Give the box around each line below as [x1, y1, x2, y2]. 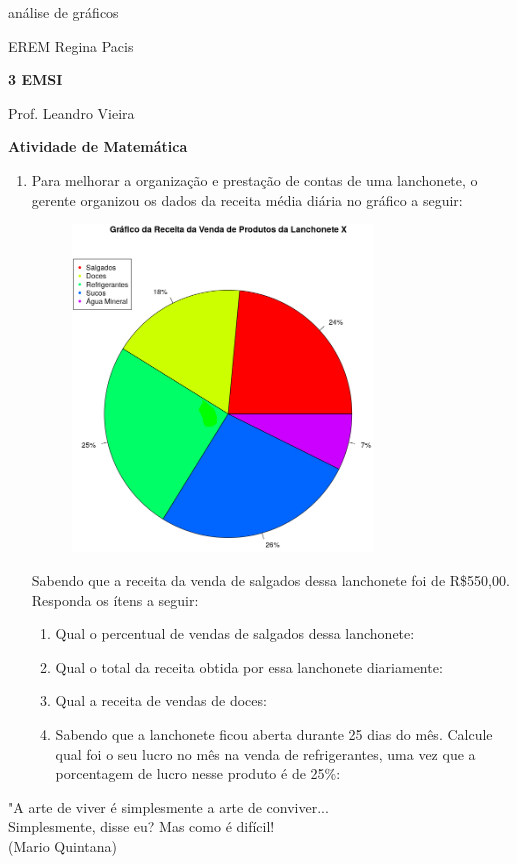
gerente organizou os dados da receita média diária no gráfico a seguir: [31, 189, 463, 210]
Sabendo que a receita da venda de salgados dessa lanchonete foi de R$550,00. [31, 570, 510, 591]
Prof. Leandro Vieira [8, 102, 135, 123]
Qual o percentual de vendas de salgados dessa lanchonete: [55, 623, 415, 644]
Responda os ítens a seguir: [31, 589, 199, 610]
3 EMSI [8, 69, 63, 90]
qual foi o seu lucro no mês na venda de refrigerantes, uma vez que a [55, 743, 476, 764]
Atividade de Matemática [8, 136, 188, 157]
